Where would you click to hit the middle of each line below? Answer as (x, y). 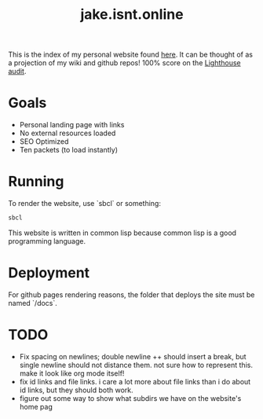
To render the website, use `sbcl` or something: (84, 204)
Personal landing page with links (72, 125)
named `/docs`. (33, 303)
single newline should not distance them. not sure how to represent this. (136, 365)
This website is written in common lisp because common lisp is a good (122, 233)
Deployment (49, 273)
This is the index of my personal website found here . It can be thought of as (131, 55)
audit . (17, 72)
